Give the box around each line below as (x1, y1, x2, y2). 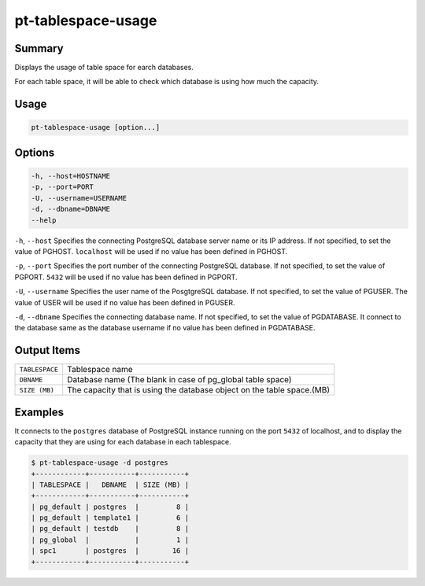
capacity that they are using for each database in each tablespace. (14, 437, 231, 447)
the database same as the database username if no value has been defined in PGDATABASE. (14, 323, 316, 333)
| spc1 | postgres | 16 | (31, 547, 189, 555)
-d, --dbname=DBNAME (31, 205, 110, 214)
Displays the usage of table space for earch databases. (14, 63, 194, 72)
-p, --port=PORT (31, 182, 94, 192)
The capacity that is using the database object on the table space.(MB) (67, 385, 331, 396)
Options (14, 146, 55, 159)
